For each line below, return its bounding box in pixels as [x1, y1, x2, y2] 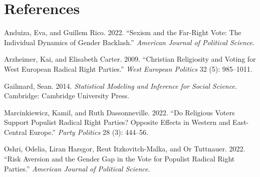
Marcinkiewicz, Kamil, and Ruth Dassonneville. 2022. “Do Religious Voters [4, 107, 235, 117]
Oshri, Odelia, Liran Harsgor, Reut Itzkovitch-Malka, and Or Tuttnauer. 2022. [4, 143, 245, 154]
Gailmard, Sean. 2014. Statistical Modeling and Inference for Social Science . [4, 80, 237, 91]
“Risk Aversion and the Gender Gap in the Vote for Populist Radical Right [4, 153, 235, 164]
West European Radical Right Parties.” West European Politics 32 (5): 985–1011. [4, 63, 252, 74]
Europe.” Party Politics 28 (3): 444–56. [29, 126, 148, 137]
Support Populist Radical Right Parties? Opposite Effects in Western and [4, 117, 230, 127]
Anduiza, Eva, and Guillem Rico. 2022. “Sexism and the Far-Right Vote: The [4, 27, 241, 38]
